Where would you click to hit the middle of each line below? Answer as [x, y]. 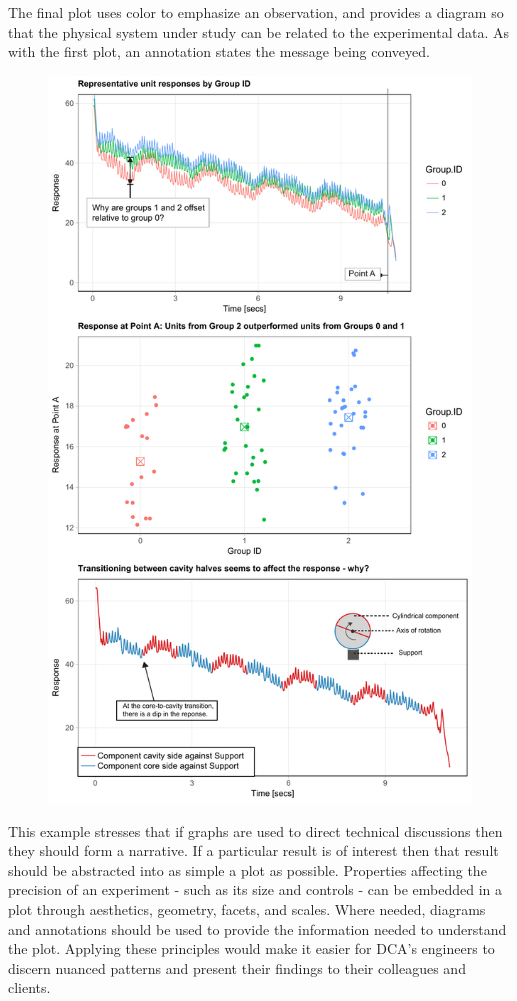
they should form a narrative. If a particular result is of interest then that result [253, 850]
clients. [29, 987]
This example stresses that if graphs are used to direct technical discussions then [255, 830]
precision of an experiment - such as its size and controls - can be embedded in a [255, 889]
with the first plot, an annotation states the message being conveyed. [219, 51]
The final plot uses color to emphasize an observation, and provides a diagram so [256, 12]
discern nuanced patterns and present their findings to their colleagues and [237, 967]
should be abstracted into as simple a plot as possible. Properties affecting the [247, 869]
